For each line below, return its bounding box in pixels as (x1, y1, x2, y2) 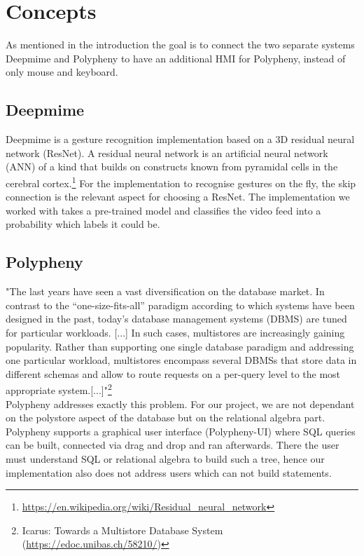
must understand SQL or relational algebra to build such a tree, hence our (6, 451, 325, 466)
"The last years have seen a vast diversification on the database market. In (6, 284, 325, 299)
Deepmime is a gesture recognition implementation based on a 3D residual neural (6, 132, 355, 147)
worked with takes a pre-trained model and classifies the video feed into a (6, 203, 321, 217)
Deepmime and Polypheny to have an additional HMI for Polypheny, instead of (6, 50, 346, 65)
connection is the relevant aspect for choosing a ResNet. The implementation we (6, 189, 350, 204)
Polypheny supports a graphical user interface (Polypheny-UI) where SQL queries (6, 423, 356, 438)
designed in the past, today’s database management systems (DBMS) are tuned (6, 311, 347, 326)
